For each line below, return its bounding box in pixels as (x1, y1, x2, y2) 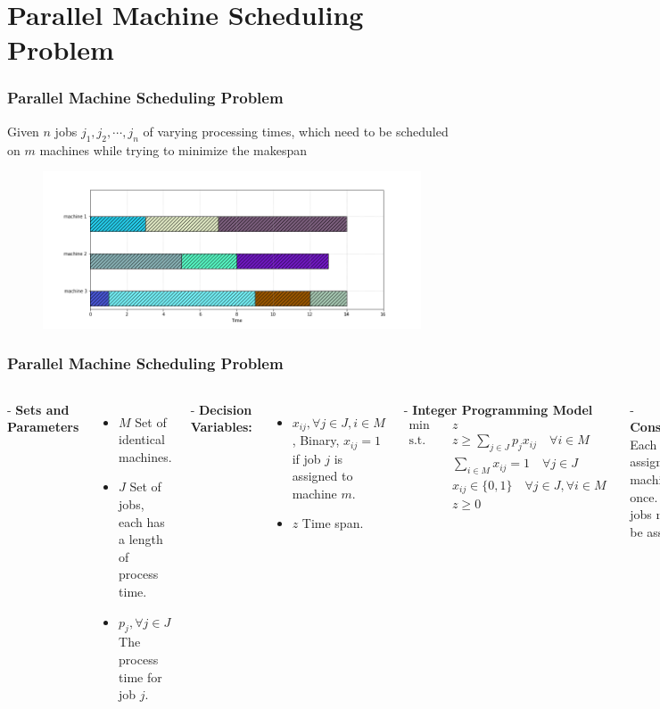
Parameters (7, 417, 79, 436)
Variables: (190, 417, 252, 436)
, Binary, (292, 431, 340, 449)
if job (292, 449, 321, 467)
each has (119, 512, 165, 531)
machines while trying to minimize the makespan (39, 140, 308, 159)
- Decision (190, 400, 252, 418)
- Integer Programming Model (403, 400, 593, 418)
